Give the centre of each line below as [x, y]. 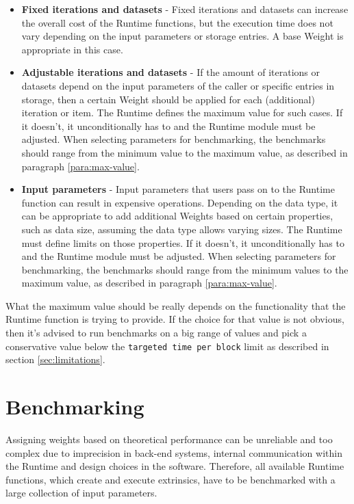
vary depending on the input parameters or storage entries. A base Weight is [182, 36]
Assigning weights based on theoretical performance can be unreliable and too [169, 439]
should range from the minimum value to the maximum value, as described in [185, 152]
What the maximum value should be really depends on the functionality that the [176, 305]
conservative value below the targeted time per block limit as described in [167, 346]
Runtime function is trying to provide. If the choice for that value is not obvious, [175, 319]
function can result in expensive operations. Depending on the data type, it [180, 202]
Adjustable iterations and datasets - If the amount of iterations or [171, 72]
